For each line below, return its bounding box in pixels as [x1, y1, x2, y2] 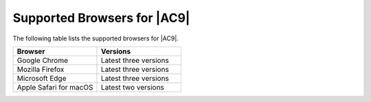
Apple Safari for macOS [16, 82, 93, 92]
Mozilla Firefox [16, 64, 65, 74]
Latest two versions [100, 82, 165, 92]
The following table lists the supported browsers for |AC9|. [12, 34, 179, 42]
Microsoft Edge [16, 73, 67, 83]
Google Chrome [16, 55, 69, 65]
